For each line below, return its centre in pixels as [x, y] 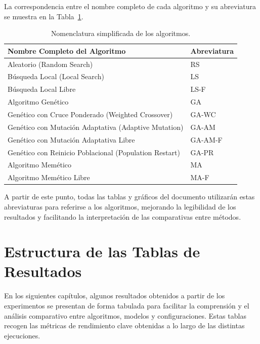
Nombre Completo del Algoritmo [67, 50]
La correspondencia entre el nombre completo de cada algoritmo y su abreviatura [130, 6]
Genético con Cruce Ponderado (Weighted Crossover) [90, 114]
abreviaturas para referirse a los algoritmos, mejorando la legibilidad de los [120, 206]
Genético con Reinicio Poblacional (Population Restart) [94, 152]
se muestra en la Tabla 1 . [44, 16]
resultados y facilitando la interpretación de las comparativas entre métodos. [123, 216]
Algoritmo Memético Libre [49, 177]
